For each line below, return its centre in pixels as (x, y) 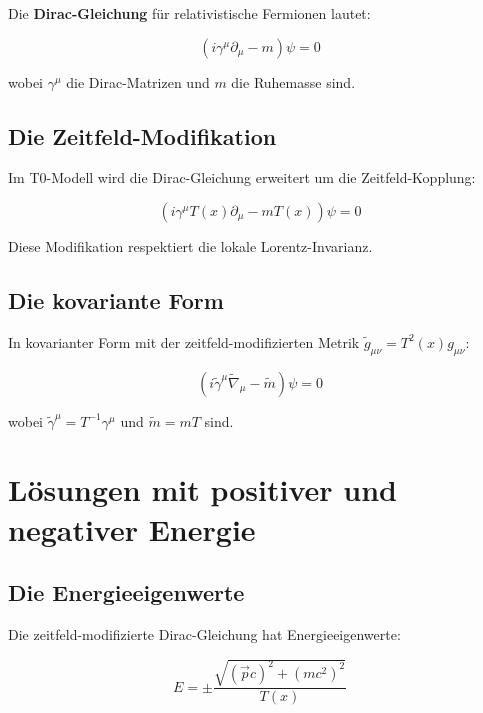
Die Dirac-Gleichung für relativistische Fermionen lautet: (189, 13)
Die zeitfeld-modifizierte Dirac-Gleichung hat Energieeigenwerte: (204, 633)
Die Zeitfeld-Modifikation (142, 135)
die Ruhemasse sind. (293, 81)
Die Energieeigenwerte (126, 592)
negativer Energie (132, 528)
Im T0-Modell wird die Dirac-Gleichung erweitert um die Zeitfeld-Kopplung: (242, 177)
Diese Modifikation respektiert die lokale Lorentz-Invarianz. (190, 245)
